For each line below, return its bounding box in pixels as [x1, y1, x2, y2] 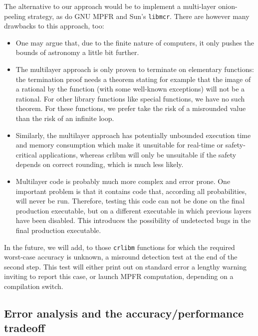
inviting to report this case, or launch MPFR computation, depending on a [4, 271, 234, 281]
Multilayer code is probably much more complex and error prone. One [15, 175, 231, 186]
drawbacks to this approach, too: [4, 20, 104, 31]
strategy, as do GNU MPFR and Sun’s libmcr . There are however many [27, 10, 250, 21]
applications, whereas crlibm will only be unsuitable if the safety [39, 149, 237, 159]
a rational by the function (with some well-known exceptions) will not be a [15, 83, 245, 94]
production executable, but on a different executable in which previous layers [15, 205, 252, 215]
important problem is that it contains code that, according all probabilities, [15, 185, 247, 196]
